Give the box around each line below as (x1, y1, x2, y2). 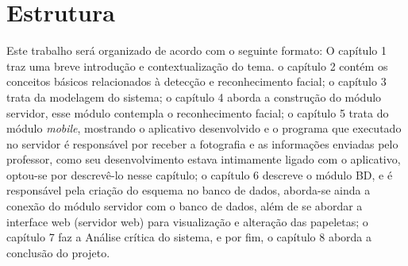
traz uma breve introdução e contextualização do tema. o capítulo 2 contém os (6, 57, 388, 74)
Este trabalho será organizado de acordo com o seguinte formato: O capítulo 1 (6, 42, 387, 59)
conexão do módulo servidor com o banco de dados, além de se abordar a (6, 198, 363, 214)
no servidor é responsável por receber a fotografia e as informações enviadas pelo (6, 135, 398, 152)
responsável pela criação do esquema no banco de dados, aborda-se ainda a (6, 182, 371, 199)
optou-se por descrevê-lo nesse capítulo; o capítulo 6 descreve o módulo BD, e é (6, 166, 393, 183)
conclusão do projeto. (6, 244, 110, 260)
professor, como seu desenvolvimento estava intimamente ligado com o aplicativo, (6, 151, 401, 168)
